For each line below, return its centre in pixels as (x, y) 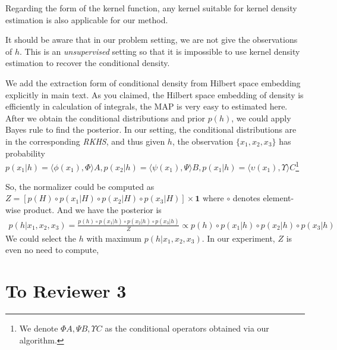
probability (25, 153)
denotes (246, 198)
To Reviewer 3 (66, 291)
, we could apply (261, 118)
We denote (39, 328)
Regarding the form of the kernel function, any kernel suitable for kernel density (151, 8)
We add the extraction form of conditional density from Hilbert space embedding (153, 82)
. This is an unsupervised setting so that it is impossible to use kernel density (160, 51)
